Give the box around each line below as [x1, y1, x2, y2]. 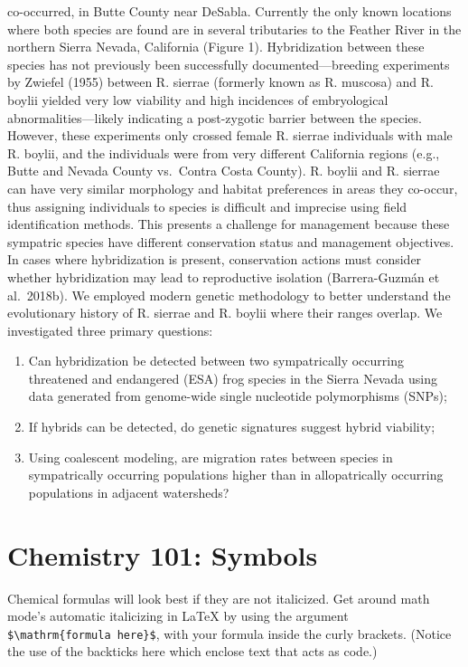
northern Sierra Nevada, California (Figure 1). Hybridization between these [7, 37, 425, 56]
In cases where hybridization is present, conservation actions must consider [7, 250, 422, 269]
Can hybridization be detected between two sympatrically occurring [28, 351, 404, 370]
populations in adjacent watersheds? [28, 482, 229, 501]
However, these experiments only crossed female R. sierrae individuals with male [7, 126, 453, 145]
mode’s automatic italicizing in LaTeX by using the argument [7, 606, 349, 625]
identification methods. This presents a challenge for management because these [7, 214, 450, 233]
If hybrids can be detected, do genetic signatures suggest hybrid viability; [28, 417, 435, 436]
